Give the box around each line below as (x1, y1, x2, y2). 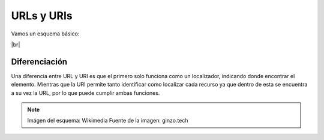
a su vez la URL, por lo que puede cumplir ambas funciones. (11, 89, 160, 96)
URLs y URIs (11, 9, 73, 22)
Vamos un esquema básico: (11, 30, 80, 37)
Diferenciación (11, 56, 68, 67)
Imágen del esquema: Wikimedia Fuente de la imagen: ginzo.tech (27, 117, 188, 124)
